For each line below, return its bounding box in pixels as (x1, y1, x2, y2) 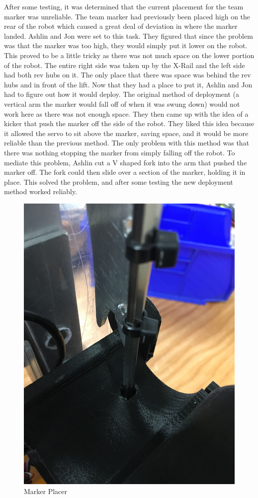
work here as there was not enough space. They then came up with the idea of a (4, 108, 249, 119)
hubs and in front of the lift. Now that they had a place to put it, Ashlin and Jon (4, 79, 253, 89)
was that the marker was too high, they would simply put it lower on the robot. (4, 40, 248, 51)
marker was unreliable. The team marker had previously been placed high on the (4, 11, 251, 21)
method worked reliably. (4, 186, 78, 197)
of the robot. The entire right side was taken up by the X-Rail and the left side (4, 60, 245, 70)
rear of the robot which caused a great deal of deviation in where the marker (4, 21, 238, 31)
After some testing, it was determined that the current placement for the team (4, 1, 244, 11)
